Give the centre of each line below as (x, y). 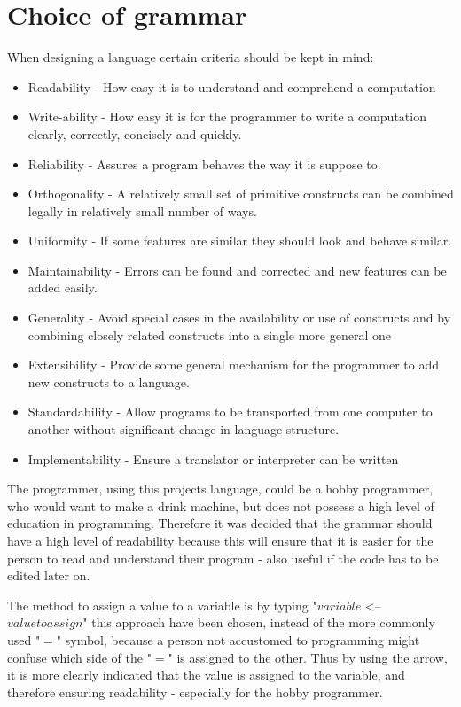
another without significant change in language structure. (184, 429)
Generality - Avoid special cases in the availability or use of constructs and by (239, 318)
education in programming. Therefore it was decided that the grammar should (220, 523)
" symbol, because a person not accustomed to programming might (238, 639)
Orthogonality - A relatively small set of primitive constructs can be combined (241, 194)
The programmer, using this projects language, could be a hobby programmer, (220, 489)
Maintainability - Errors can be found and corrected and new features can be (237, 270)
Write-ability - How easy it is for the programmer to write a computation (227, 117)
